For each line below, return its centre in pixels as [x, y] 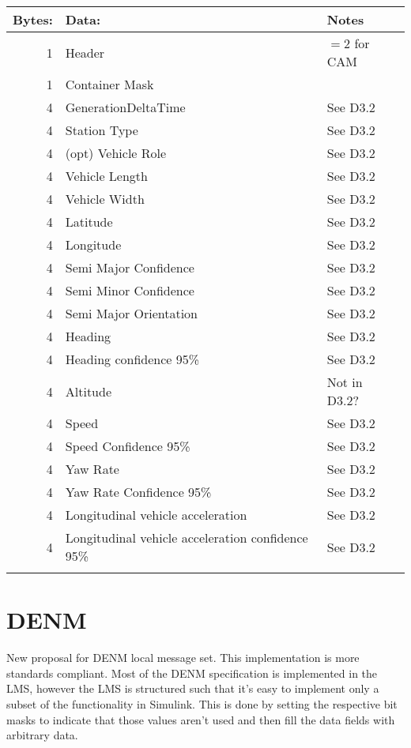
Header [85, 52]
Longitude [93, 244]
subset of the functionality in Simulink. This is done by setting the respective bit [202, 703]
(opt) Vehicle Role [116, 153]
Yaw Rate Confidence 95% [138, 492]
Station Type [102, 130]
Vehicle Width [105, 199]
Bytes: [33, 19]
